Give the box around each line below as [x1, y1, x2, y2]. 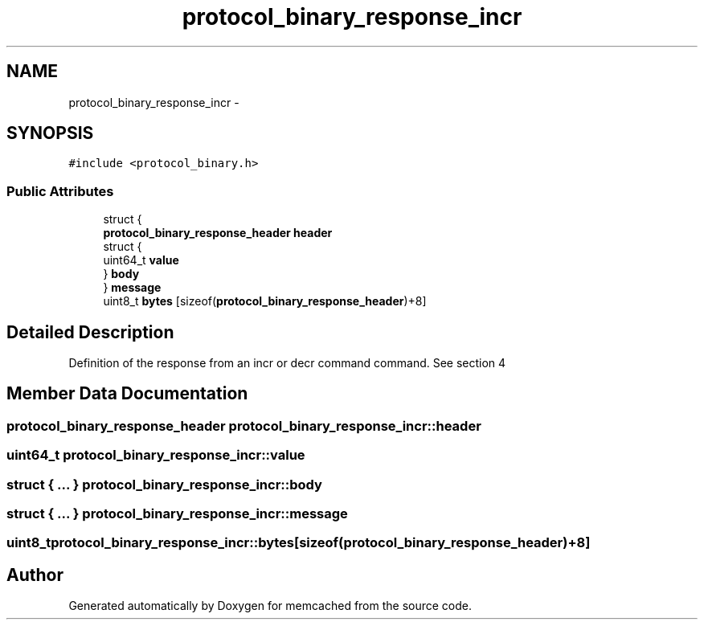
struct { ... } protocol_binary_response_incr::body [6, 476, 322, 493]
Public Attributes [6, 182, 114, 199]
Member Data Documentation [6, 383, 248, 404]
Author [6, 564, 63, 585]
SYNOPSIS [6, 123, 94, 144]
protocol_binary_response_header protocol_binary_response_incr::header [6, 417, 481, 434]
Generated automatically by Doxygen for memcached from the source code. [68, 599, 473, 613]
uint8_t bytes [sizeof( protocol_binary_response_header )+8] [103, 294, 427, 309]
